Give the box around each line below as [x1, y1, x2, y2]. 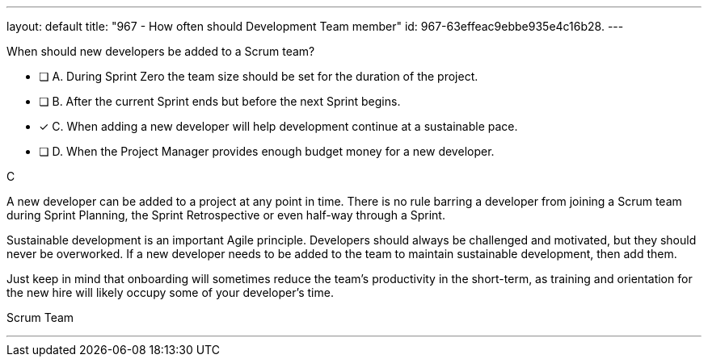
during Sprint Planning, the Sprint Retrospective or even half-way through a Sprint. [6, 208, 445, 222]
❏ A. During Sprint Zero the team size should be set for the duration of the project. [39, 69, 478, 83]
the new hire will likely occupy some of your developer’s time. [6, 286, 334, 299]
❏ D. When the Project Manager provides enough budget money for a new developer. [39, 144, 495, 158]
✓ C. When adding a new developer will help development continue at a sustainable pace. [39, 119, 518, 133]
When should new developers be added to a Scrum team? [6, 44, 315, 58]
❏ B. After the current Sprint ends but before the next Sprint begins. [39, 94, 401, 108]
